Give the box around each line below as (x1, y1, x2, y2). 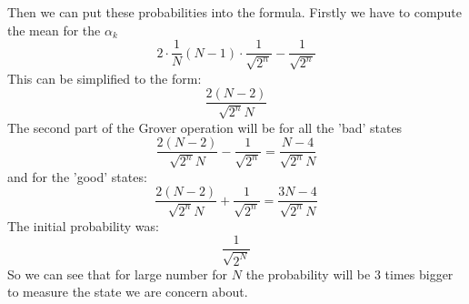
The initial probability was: (7, 216, 159, 235)
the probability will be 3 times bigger (245, 264, 454, 283)
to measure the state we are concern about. (7, 282, 248, 301)
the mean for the (7, 20, 101, 39)
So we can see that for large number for (7, 264, 228, 283)
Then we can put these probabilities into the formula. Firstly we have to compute (7, 3, 462, 21)
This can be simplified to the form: (7, 68, 202, 87)
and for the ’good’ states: (7, 167, 147, 186)
